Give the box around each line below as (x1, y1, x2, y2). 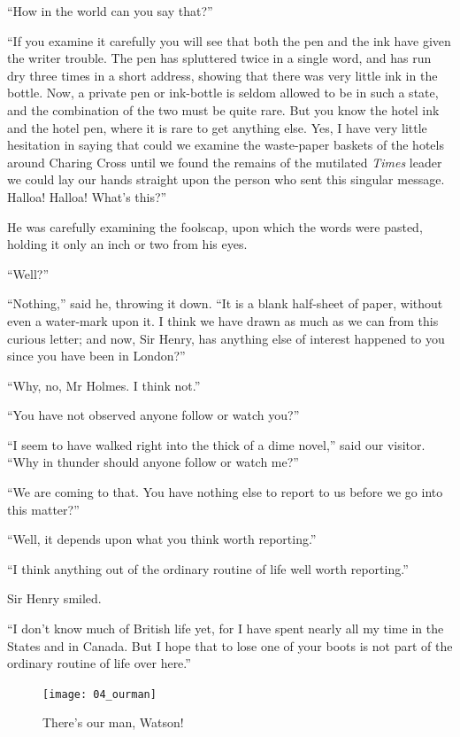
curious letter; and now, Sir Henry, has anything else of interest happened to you (7, 329, 445, 347)
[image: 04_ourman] (42, 687, 157, 701)
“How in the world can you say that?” (7, 2, 213, 19)
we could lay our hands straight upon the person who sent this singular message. (7, 170, 445, 189)
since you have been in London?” (7, 346, 186, 365)
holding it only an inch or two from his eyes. (7, 235, 248, 253)
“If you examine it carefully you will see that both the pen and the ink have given (7, 31, 451, 50)
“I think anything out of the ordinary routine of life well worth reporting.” (7, 559, 409, 578)
